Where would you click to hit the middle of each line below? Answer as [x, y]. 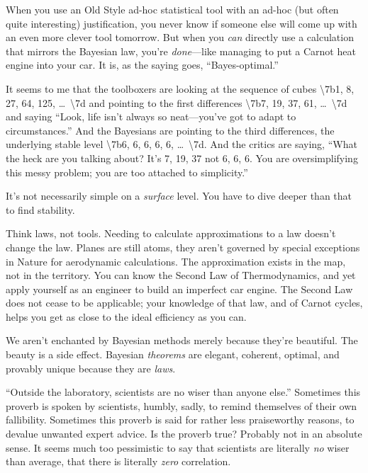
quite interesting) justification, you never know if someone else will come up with [182, 23]
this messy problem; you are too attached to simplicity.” [127, 172]
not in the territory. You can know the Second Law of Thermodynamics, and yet [181, 275]
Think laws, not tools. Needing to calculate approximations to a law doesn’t [171, 233]
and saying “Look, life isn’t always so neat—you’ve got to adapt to [151, 116]
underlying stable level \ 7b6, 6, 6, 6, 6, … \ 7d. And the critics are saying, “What [182, 144]
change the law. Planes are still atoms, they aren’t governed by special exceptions [183, 247]
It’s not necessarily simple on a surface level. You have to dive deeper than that [179, 196]
